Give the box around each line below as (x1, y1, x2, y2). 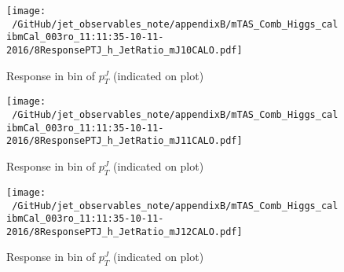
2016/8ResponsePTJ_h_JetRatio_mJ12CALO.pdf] (6, 226, 243, 237)
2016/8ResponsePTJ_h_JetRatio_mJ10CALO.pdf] (6, 44, 243, 56)
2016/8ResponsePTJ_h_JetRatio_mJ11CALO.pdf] (6, 135, 243, 147)
